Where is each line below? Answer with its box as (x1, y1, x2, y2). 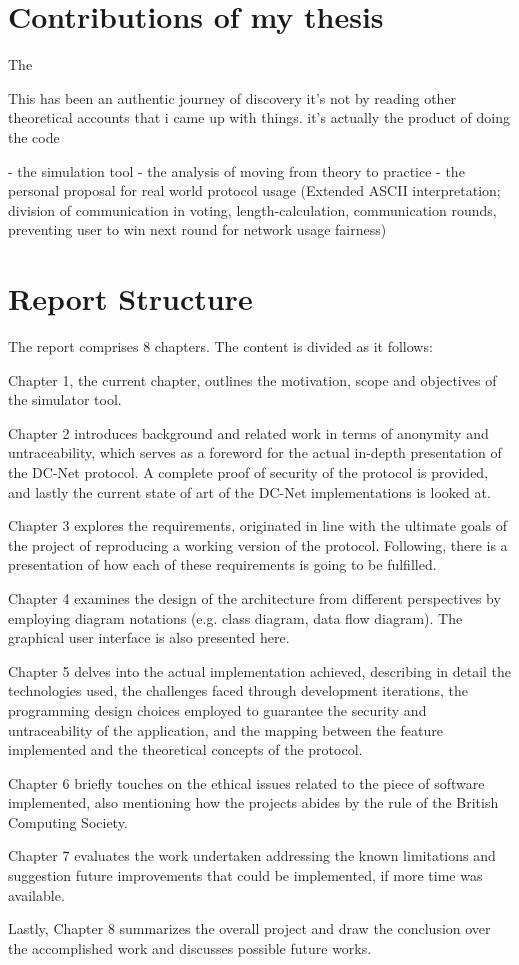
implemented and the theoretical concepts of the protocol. (8, 739, 363, 760)
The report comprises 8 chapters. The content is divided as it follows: (8, 336, 433, 356)
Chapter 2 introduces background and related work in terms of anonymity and (8, 422, 489, 443)
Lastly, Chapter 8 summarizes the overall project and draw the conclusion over (8, 918, 491, 939)
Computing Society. (8, 811, 128, 832)
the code (8, 126, 60, 147)
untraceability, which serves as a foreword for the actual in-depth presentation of (8, 442, 502, 463)
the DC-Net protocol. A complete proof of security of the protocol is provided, (8, 461, 489, 482)
